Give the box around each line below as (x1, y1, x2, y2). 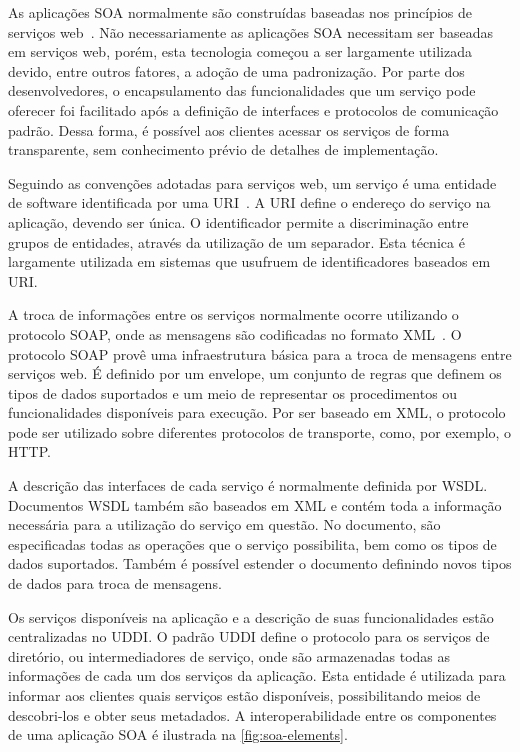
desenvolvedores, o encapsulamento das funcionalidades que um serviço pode (8, 80, 476, 101)
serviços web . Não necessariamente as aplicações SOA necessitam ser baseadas (8, 21, 494, 42)
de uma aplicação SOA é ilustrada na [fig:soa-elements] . (8, 724, 348, 745)
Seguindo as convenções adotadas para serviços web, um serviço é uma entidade (8, 172, 497, 193)
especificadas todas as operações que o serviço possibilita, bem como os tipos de (8, 533, 497, 554)
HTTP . (8, 441, 51, 462)
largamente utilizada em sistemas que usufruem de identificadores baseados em (8, 251, 491, 272)
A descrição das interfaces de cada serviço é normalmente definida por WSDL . (8, 475, 488, 496)
